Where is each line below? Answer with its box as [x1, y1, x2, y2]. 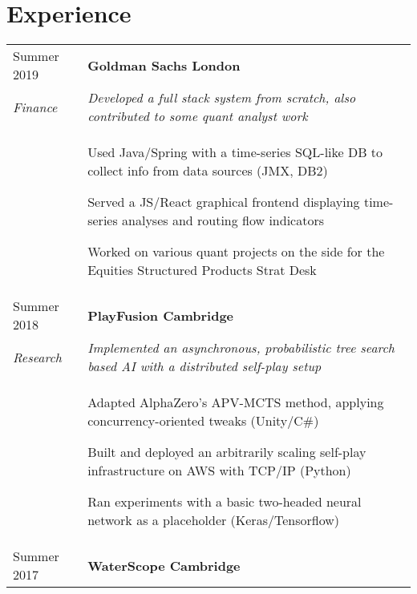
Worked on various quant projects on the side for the [87, 242, 385, 261]
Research [13, 347, 62, 366]
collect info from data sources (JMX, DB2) [87, 161, 328, 180]
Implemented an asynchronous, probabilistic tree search [87, 338, 395, 358]
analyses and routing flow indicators [122, 211, 325, 230]
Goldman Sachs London [87, 55, 241, 75]
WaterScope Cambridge [87, 556, 241, 575]
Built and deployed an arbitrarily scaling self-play [87, 442, 366, 462]
